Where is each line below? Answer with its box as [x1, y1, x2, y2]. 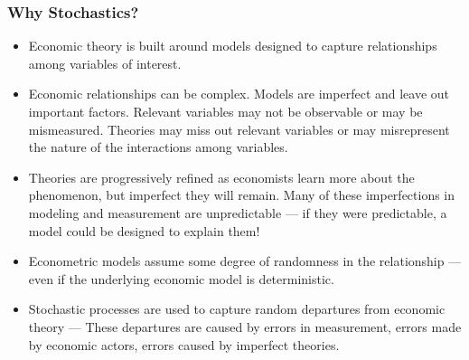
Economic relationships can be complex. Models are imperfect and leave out [28, 84, 450, 103]
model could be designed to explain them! [28, 221, 260, 240]
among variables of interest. [28, 53, 182, 72]
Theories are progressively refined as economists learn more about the [28, 167, 415, 186]
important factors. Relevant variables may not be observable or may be [28, 102, 423, 120]
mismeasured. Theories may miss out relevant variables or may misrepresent [28, 119, 450, 138]
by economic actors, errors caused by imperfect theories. [28, 335, 340, 354]
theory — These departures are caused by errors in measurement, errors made [28, 317, 462, 336]
